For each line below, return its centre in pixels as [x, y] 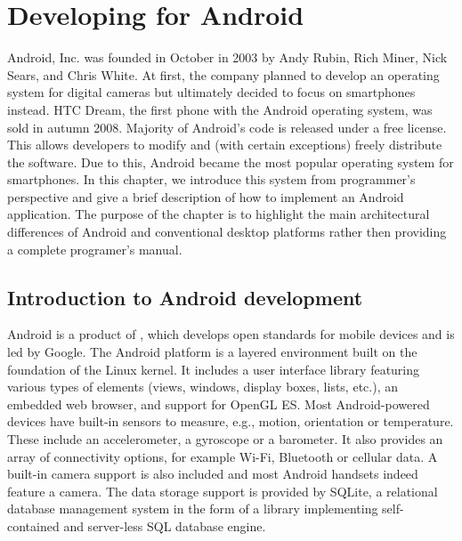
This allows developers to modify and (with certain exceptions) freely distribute [225, 145]
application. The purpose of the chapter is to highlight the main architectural [219, 214]
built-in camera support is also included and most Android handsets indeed [213, 474]
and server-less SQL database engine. [165, 525]
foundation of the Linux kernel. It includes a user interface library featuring [214, 369]
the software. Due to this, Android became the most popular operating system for [231, 161]
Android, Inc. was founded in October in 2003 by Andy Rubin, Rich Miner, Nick [227, 57]
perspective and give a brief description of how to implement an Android [206, 196]
